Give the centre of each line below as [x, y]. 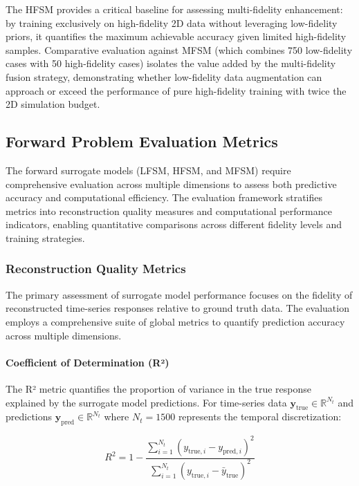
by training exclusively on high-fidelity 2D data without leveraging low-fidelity [172, 22]
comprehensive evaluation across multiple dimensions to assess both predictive [171, 184]
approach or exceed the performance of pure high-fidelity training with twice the [176, 90]
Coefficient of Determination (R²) [88, 362]
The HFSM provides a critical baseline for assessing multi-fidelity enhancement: [174, 9]
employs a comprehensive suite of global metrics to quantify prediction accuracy [175, 321]
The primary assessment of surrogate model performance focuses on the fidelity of [179, 294]
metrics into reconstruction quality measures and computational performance [169, 211]
